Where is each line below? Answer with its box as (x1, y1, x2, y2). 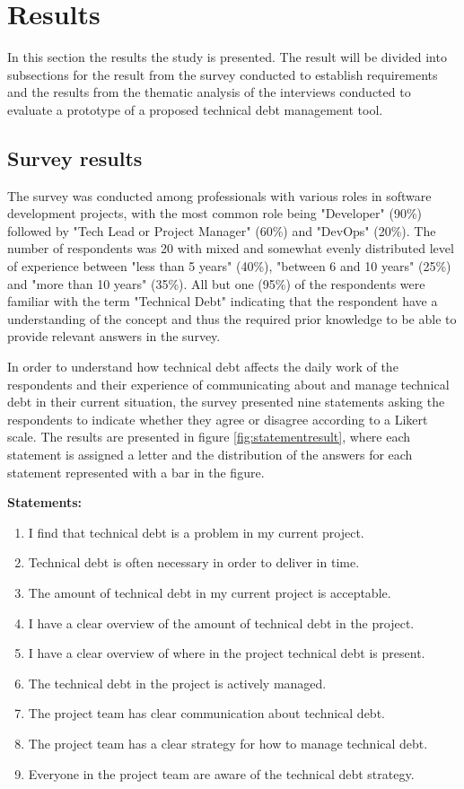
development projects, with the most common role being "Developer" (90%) (7, 204, 423, 223)
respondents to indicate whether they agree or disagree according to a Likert (7, 409, 428, 428)
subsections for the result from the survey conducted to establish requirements (7, 65, 438, 83)
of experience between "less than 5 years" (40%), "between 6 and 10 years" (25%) (7, 257, 451, 276)
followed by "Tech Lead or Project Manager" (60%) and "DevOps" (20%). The (7, 221, 436, 240)
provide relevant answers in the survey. (7, 327, 221, 346)
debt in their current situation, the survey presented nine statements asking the (7, 392, 445, 411)
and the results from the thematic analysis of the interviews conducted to (7, 83, 411, 101)
